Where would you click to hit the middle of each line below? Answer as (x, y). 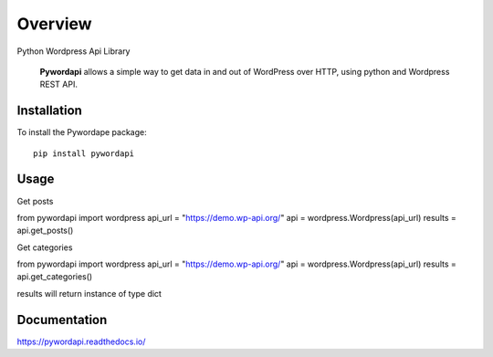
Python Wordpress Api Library (73, 51)
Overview (54, 24)
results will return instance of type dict (89, 293)
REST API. (58, 84)
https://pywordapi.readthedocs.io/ (81, 341)
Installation (49, 111)
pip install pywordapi (84, 153)
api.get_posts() (45, 231)
